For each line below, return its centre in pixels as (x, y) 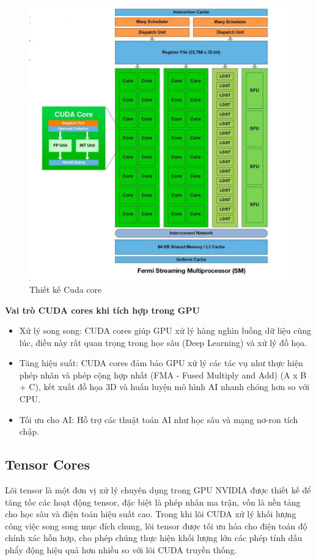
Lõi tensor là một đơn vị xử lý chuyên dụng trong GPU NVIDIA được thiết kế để (158, 490)
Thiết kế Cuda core (66, 289)
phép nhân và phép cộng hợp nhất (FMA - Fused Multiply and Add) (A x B (163, 374)
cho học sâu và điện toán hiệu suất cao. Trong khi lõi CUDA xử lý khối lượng (151, 514)
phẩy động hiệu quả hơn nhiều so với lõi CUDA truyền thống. (121, 550)
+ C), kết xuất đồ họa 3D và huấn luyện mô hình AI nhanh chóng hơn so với (164, 387)
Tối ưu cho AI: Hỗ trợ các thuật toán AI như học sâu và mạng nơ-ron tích (159, 419)
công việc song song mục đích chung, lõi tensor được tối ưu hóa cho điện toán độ (156, 525)
